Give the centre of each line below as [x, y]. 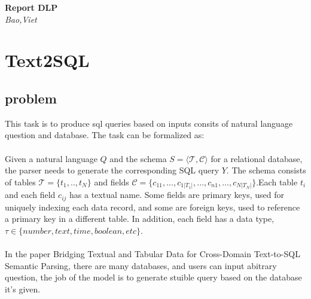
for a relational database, [257, 158]
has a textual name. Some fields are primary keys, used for [177, 195]
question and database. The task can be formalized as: [105, 135]
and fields [112, 181]
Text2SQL [47, 60]
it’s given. [23, 289]
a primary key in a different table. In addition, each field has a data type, [140, 219]
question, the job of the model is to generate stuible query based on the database [153, 277]
